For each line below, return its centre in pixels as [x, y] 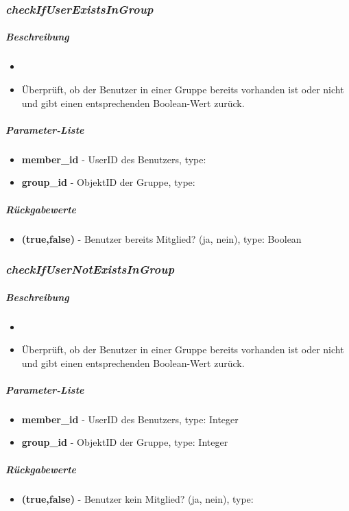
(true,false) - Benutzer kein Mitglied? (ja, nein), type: [137, 498]
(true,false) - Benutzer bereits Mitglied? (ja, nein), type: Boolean [161, 238]
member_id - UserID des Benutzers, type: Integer [130, 419]
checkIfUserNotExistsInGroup [90, 269]
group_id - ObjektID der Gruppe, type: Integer [125, 442]
